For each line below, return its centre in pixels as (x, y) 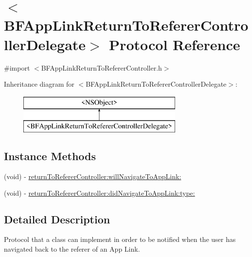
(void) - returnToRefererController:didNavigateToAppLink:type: (99, 193)
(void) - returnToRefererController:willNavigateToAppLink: (93, 176)
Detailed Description (57, 219)
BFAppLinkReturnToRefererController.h (101, 67)
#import (17, 67)
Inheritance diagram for (39, 84)
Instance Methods (50, 156)
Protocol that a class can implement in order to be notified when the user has (120, 239)
